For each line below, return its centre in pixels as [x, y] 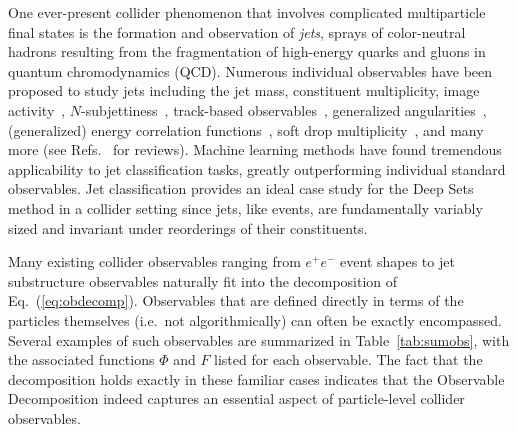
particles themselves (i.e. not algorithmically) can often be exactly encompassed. [255, 319]
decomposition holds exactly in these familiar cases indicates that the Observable [256, 378]
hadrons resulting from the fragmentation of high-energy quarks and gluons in [247, 51]
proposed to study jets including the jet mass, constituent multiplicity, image [244, 90]
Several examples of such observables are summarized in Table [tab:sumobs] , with [259, 339]
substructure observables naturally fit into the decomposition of [203, 280]
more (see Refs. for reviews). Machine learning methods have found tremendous [255, 149]
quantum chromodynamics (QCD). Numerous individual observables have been [250, 70]
